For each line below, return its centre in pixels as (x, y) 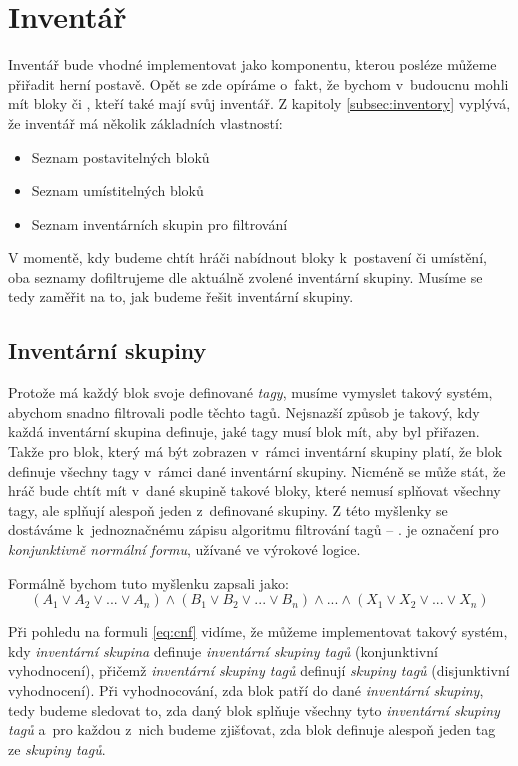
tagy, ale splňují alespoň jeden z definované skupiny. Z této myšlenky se (228, 509)
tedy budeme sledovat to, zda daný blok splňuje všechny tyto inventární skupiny (254, 709)
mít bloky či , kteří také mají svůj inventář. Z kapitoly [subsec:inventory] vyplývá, (259, 103)
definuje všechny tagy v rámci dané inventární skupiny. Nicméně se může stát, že (257, 470)
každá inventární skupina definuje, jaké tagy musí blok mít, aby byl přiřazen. (244, 431)
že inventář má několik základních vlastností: (145, 122)
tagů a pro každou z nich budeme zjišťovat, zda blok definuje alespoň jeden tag (252, 729)
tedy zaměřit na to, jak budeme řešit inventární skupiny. (181, 296)
